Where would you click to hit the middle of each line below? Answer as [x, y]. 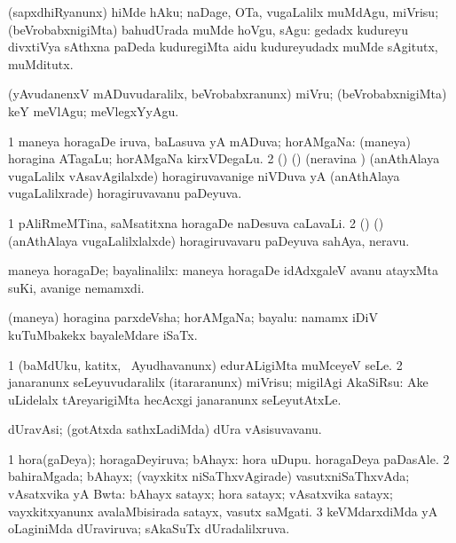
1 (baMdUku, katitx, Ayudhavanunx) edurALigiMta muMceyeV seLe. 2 [205, 364]
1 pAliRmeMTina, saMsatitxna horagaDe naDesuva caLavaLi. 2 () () [196, 222]
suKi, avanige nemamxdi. [76, 287]
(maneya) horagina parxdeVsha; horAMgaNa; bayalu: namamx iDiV [193, 317]
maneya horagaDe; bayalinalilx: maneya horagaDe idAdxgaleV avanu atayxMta [224, 270]
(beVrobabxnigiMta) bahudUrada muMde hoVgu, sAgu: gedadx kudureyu [208, 29]
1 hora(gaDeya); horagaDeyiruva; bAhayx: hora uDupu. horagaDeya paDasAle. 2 [229, 458]
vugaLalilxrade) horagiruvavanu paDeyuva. [125, 193]
